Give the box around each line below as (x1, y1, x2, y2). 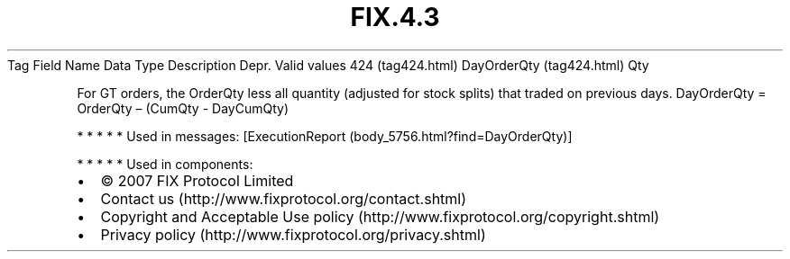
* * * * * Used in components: (77, 156, 253, 172)
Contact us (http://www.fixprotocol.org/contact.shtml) (100, 189, 467, 208)
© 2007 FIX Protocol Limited (100, 171, 294, 190)
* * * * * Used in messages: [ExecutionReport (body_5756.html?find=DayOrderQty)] (77, 128, 573, 144)
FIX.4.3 (350, 2, 440, 32)
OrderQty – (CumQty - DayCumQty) (77, 100, 289, 116)
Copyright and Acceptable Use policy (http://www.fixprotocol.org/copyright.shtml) (100, 207, 660, 226)
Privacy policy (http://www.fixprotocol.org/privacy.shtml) (100, 225, 486, 244)
